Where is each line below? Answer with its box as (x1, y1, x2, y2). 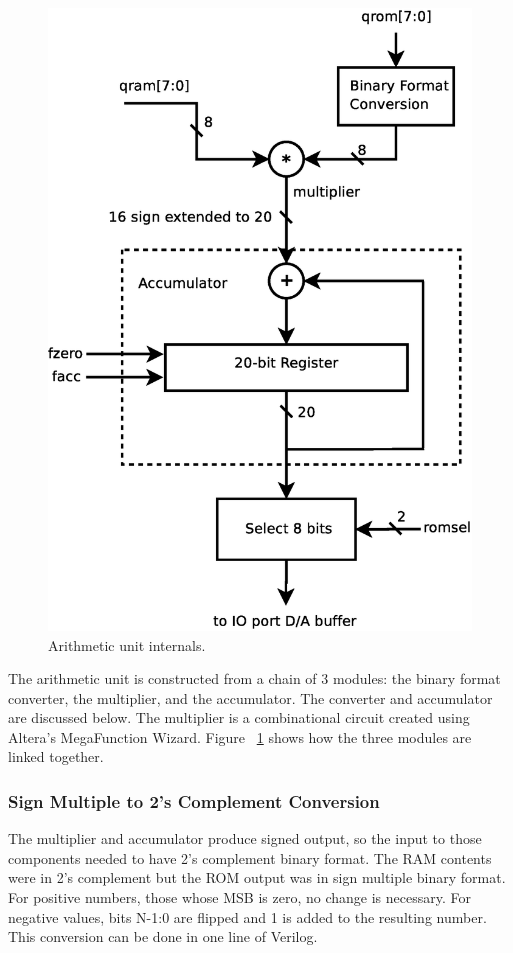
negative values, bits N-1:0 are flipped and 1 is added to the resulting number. (8, 906, 487, 927)
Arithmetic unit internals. (48, 634, 206, 655)
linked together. (8, 746, 104, 767)
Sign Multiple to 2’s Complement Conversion (8, 788, 380, 813)
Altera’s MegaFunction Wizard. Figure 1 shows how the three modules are (8, 726, 472, 747)
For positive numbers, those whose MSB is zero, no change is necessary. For (8, 887, 471, 908)
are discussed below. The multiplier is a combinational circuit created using (8, 707, 470, 728)
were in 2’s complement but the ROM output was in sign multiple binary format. (8, 867, 506, 888)
